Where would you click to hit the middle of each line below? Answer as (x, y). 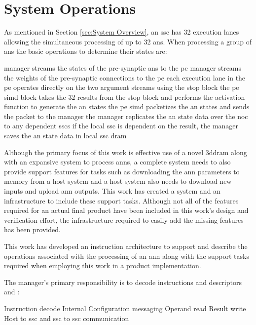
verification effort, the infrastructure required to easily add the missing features (124, 220)
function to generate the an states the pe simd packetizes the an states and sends (127, 106)
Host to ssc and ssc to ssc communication (67, 318)
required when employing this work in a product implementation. (103, 265)
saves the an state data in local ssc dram (65, 136)
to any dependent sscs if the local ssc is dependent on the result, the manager (121, 126)
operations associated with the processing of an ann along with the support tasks (127, 256)
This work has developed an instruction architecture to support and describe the (126, 246)
